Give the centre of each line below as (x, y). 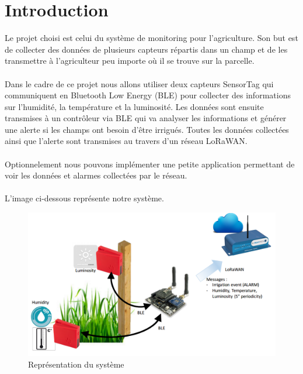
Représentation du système (76, 364)
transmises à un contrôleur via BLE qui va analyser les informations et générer (146, 118)
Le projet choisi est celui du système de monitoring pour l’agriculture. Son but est (151, 38)
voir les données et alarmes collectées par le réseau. (96, 175)
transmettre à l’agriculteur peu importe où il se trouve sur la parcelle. (130, 61)
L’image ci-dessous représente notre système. (84, 198)
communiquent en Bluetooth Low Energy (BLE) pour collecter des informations (148, 95)
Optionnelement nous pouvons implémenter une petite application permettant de (150, 164)
